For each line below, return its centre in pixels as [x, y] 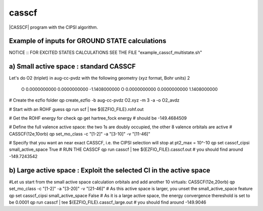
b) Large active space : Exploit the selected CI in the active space [110, 170]
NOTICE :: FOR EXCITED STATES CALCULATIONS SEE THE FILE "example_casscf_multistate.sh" [105, 53]
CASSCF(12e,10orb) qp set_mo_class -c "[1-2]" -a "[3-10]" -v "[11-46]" [80, 134]
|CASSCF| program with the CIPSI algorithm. [54, 27]
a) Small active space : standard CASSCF [72, 66]
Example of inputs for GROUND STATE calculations [88, 41]
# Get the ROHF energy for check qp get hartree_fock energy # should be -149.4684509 [98, 118]
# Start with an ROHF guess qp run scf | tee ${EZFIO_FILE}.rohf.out [76, 109]
